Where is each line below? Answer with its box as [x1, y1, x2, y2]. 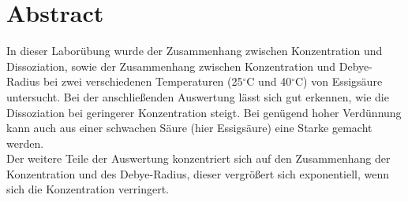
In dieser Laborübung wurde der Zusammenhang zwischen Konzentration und [6, 42, 383, 59]
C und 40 [246, 73, 292, 90]
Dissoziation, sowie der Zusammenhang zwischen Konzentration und [6, 57, 336, 74]
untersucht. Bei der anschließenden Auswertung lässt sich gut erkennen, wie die [6, 88, 389, 105]
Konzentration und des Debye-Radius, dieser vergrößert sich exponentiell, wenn [6, 165, 390, 182]
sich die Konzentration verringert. [6, 181, 169, 197]
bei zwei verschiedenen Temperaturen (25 [43, 73, 243, 90]
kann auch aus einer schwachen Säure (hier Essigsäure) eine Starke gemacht [6, 119, 372, 136]
